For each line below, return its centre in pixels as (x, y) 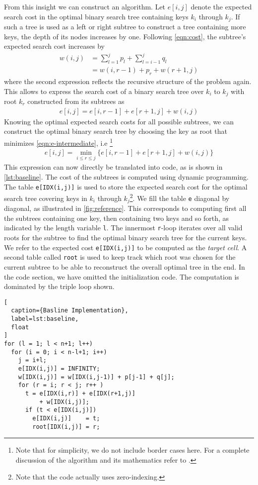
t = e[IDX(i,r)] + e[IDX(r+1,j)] (80, 394)
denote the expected (221, 6)
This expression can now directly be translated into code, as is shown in (113, 167)
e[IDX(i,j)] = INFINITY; (59, 369)
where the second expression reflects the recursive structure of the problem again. (128, 81)
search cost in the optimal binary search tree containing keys (96, 16)
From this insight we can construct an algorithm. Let (85, 6)
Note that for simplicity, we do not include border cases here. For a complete (132, 450)
